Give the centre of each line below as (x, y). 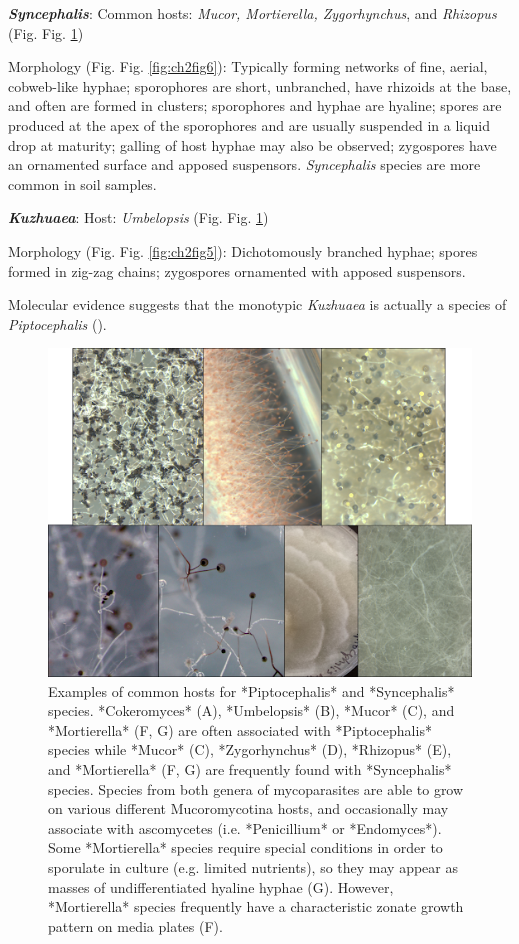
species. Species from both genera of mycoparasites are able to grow (256, 788)
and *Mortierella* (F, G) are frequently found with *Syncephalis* (250, 769)
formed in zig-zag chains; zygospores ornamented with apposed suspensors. (237, 270)
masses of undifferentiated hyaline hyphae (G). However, (221, 886)
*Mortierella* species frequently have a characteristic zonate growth (256, 906)
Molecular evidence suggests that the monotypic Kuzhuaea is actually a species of (257, 304)
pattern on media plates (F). (135, 925)
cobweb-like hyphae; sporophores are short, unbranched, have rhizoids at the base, (260, 85)
